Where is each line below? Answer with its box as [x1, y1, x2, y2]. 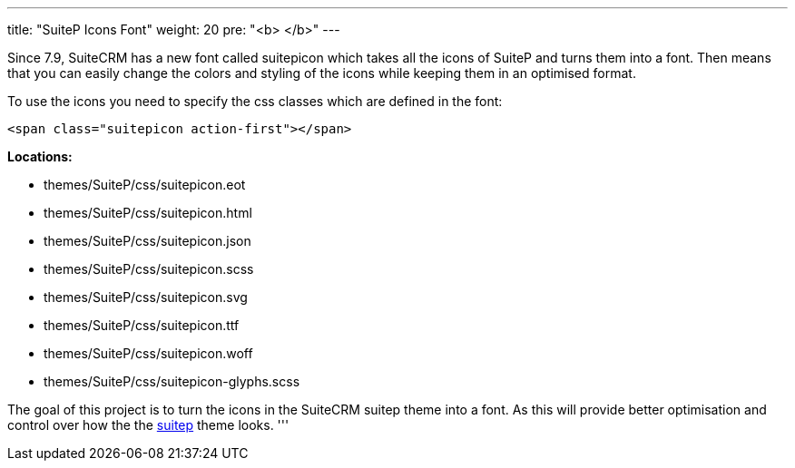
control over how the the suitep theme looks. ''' [7, 417, 290, 433]
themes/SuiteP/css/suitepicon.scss [44, 261, 254, 277]
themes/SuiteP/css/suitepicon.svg [44, 289, 248, 305]
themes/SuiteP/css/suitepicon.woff [44, 346, 253, 361]
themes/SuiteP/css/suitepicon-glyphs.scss [44, 374, 300, 389]
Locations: [7, 149, 73, 164]
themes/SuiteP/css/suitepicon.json [44, 233, 251, 249]
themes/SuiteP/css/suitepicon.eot [44, 177, 246, 192]
